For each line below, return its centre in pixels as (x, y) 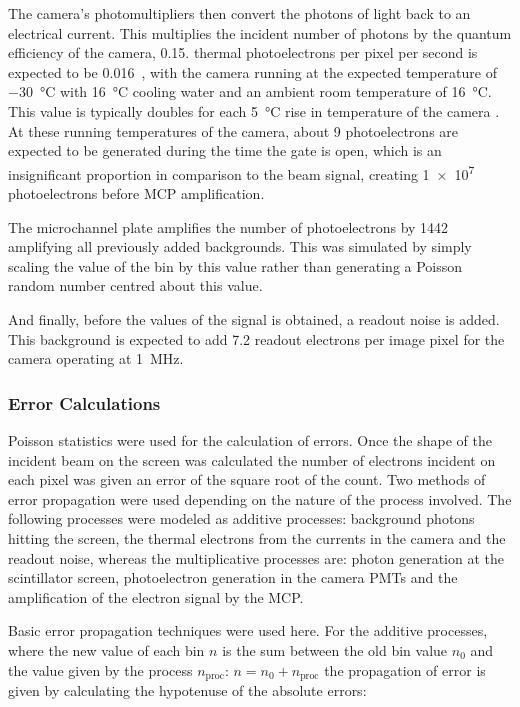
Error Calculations (84, 402)
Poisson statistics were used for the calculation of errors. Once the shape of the (250, 439)
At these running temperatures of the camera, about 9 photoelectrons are (233, 130)
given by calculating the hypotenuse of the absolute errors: (187, 689)
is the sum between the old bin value (335, 649)
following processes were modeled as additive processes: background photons (241, 518)
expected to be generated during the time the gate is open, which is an (225, 150)
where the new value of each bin (106, 649)
